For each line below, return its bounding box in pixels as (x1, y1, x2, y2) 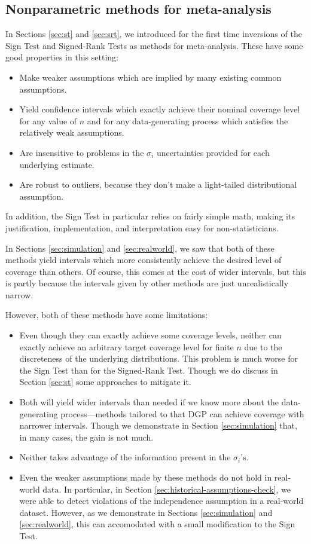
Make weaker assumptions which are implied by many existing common (19, 71, 282, 83)
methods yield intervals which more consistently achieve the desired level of (5, 253, 282, 266)
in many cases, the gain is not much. (19, 430, 154, 443)
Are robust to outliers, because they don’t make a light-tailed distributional (19, 178, 297, 191)
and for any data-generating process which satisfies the (87, 114, 288, 127)
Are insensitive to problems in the (19, 146, 144, 158)
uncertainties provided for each (156, 146, 270, 158)
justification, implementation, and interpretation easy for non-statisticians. (5, 221, 279, 234)
